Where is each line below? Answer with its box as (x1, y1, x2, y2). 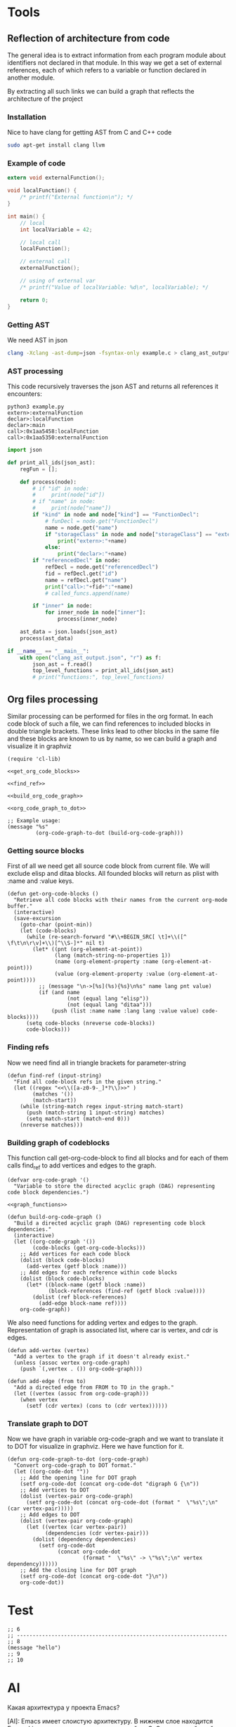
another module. (7, 73, 55, 82)
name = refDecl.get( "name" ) (44, 576, 128, 583)
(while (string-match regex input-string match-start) (20, 1103, 184, 1110)
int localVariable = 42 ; (20, 226, 93, 233)
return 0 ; (20, 297, 49, 304)
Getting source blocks (7, 846, 84, 855)
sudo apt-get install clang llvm (7, 142, 105, 149)
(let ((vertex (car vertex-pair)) (25, 1523, 128, 1530)
